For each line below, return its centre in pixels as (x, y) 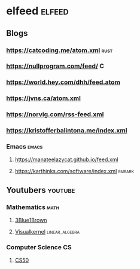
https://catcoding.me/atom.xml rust (60, 50)
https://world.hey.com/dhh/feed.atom (63, 82)
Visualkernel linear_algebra (47, 232)
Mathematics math (33, 207)
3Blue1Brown (31, 220)
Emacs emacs (25, 147)
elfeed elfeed (37, 11)
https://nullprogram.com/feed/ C (55, 66)
